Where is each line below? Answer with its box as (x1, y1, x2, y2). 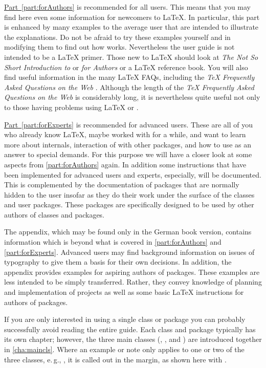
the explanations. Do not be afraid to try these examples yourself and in (4, 31, 231, 42)
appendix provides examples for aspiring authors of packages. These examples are (4, 266, 260, 277)
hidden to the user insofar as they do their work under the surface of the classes (4, 189, 255, 200)
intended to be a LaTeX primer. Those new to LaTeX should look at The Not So (4, 51, 258, 62)
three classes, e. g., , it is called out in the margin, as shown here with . (4, 354, 227, 364)
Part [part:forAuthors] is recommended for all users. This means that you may (4, 2, 251, 12)
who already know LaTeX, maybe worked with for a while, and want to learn (4, 129, 246, 140)
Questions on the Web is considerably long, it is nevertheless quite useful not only (4, 92, 260, 102)
